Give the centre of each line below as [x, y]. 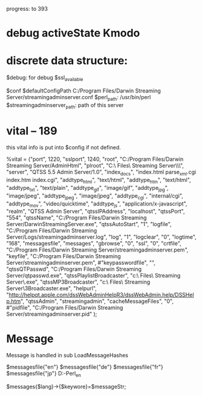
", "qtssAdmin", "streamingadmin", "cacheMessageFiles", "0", [97, 301]
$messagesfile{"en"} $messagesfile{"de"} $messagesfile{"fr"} [85, 367]
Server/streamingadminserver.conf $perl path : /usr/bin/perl [79, 98]
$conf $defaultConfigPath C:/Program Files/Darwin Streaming [84, 91]
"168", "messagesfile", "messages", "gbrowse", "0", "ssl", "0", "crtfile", [94, 244]
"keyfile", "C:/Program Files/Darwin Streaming [64, 256]
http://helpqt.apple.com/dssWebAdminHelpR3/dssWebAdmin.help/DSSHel [102, 295]
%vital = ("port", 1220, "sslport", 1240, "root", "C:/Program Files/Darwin [95, 159]
